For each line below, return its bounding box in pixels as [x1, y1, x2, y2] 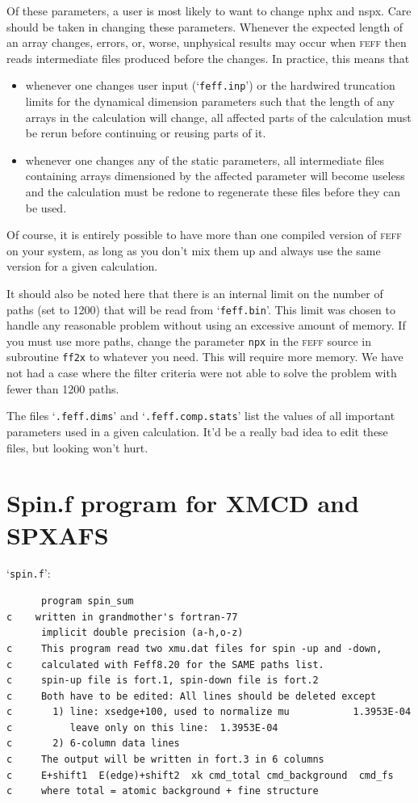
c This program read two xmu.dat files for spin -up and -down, [6, 642, 382, 654]
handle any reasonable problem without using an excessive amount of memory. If [6, 317, 406, 334]
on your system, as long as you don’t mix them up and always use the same [6, 242, 381, 259]
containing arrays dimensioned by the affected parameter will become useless [25, 167, 405, 184]
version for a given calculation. [6, 258, 158, 275]
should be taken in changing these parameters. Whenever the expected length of [6, 18, 403, 35]
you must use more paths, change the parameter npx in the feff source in [6, 332, 371, 349]
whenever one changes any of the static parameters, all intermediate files [25, 151, 384, 168]
